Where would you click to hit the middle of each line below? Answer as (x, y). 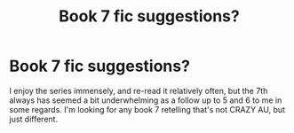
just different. (34, 119)
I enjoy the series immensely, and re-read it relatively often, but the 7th (139, 90)
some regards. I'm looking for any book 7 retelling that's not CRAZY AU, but (147, 109)
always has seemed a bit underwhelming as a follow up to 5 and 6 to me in (146, 100)
